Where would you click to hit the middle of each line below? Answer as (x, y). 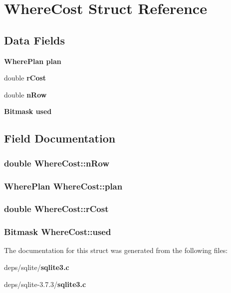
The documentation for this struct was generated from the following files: (116, 250)
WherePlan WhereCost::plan (63, 186)
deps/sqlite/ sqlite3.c (37, 267)
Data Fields (35, 40)
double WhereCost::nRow (57, 163)
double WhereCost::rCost (56, 209)
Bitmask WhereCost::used (58, 232)
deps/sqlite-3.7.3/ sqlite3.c (45, 284)
